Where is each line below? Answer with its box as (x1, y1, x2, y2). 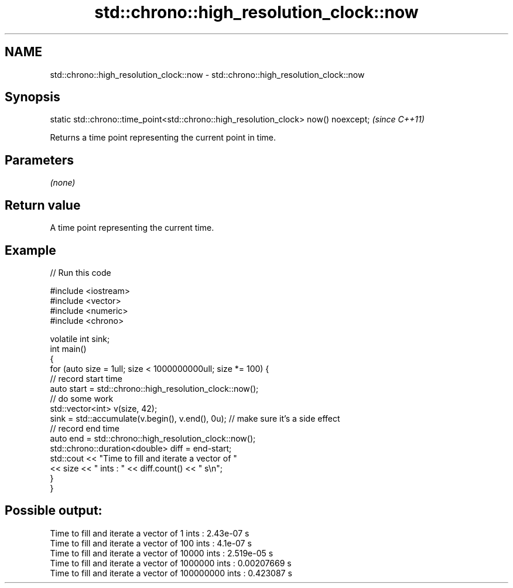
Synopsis (5, 90, 60, 105)
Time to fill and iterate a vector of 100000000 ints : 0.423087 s (50, 568, 292, 578)
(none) (50, 177, 76, 188)
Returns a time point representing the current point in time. (50, 132, 276, 143)
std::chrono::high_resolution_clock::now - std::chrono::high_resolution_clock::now (50, 69, 365, 80)
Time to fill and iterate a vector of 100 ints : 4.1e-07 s (50, 538, 252, 548)
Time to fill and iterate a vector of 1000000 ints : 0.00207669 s (50, 558, 292, 568)
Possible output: (5, 503, 102, 518)
